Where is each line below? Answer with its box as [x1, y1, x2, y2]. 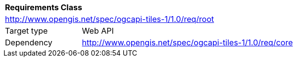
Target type [5, 26, 48, 36]
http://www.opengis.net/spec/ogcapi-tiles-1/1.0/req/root [5, 14, 214, 24]
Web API [82, 26, 114, 36]
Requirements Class [5, 2, 82, 12]
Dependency [5, 38, 52, 47]
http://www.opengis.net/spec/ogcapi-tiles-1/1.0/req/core [82, 38, 293, 47]
